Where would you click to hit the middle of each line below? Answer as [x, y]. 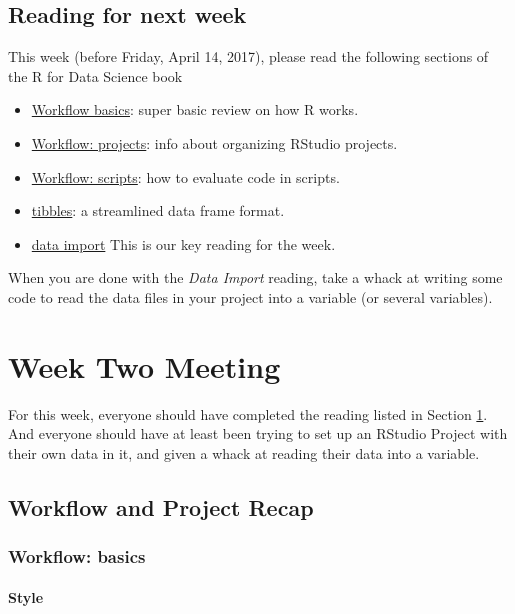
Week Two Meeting [144, 365]
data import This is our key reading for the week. [183, 243]
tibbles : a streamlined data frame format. [158, 210]
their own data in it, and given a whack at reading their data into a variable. [244, 452]
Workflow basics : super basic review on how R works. [195, 109]
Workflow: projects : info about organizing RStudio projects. [214, 142]
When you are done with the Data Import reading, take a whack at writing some [255, 277]
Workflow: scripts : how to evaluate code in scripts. [185, 176]
